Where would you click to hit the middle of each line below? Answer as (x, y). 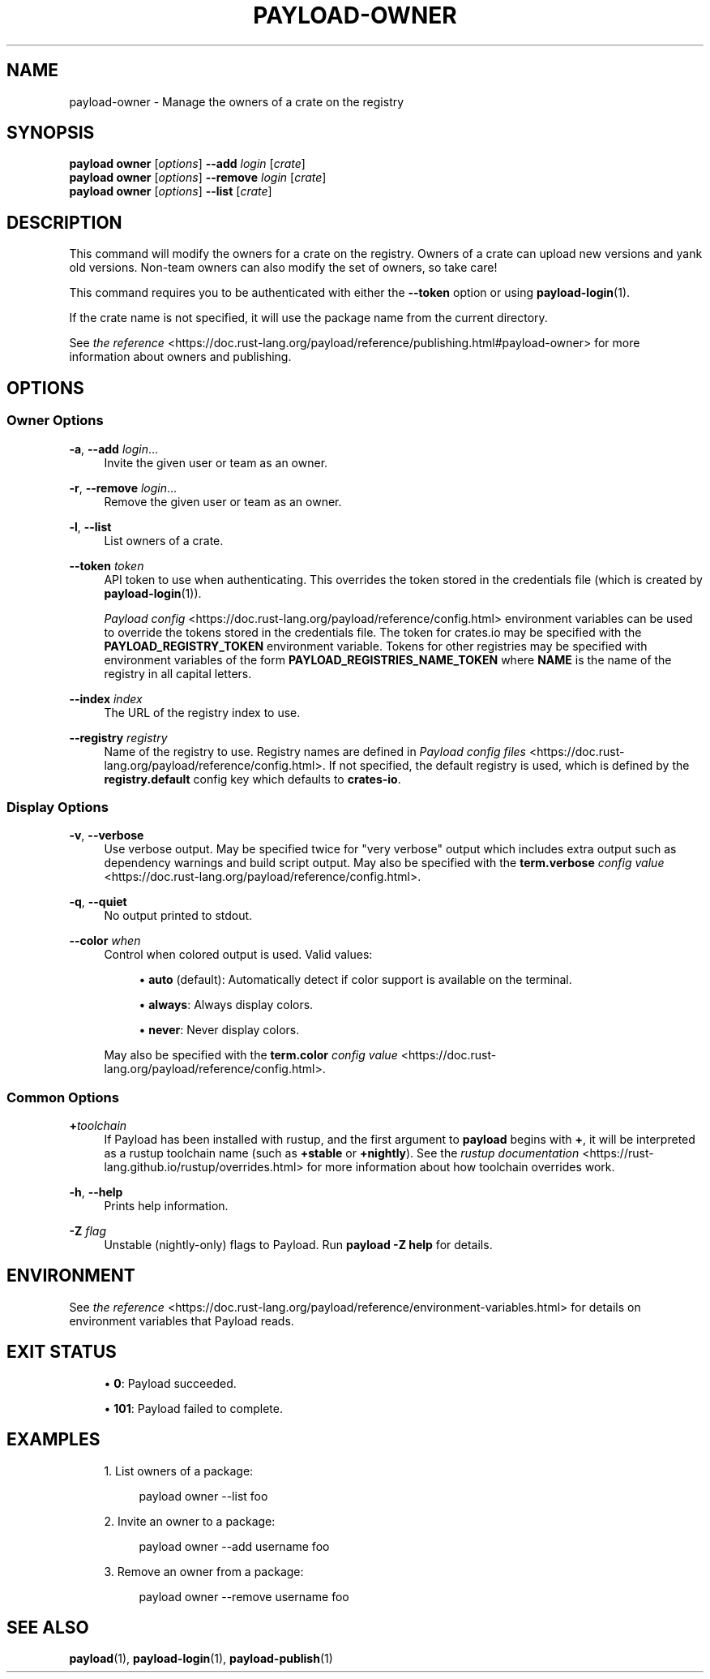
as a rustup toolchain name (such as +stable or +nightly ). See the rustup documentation (342, 1153)
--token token (107, 565)
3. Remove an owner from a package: (204, 1571)
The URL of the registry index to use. (202, 712)
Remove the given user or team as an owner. (223, 501)
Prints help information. (166, 1206)
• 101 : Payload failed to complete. (193, 1408)
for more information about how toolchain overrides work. (461, 1167)
